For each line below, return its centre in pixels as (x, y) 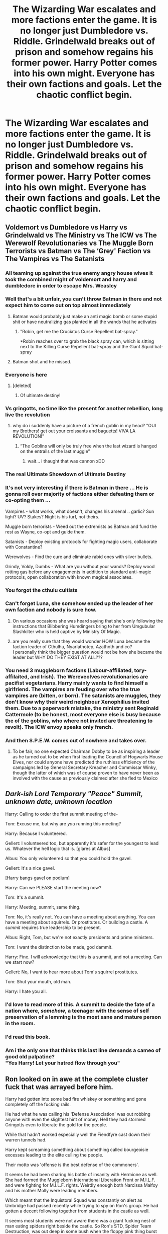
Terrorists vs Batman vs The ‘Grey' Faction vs (78, 251)
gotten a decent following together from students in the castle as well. (77, 1211)
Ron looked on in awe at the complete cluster (77, 1079)
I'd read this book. (28, 1037)
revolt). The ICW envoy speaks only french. (59, 727)
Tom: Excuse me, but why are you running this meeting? (63, 823)
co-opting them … (28, 500)
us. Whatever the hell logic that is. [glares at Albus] (58, 849)
